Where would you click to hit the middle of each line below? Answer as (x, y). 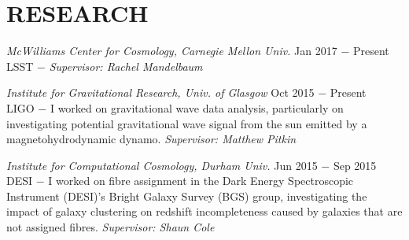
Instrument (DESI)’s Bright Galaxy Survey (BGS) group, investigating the (187, 196)
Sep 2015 (355, 165)
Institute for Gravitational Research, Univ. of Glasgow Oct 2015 (160, 92)
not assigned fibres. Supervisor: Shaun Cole (111, 227)
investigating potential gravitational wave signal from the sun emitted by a (187, 123)
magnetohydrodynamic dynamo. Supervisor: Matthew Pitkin (151, 139)
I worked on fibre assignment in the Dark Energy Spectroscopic (201, 181)
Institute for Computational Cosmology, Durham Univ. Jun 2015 (162, 165)
